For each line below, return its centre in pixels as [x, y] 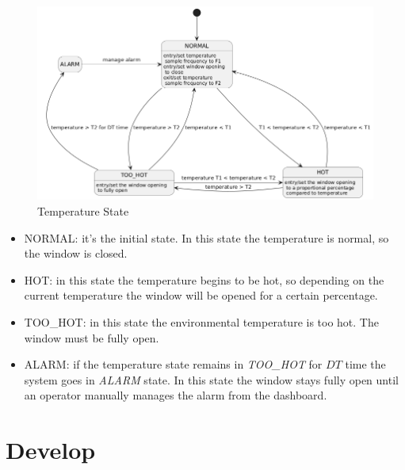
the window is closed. [76, 253]
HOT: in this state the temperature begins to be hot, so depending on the [204, 279]
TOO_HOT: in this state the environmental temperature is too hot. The [201, 321]
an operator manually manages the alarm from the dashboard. [176, 395]
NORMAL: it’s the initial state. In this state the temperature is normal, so [206, 237]
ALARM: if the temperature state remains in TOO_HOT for [173, 364]
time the [365, 364]
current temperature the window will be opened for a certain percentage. [201, 295]
